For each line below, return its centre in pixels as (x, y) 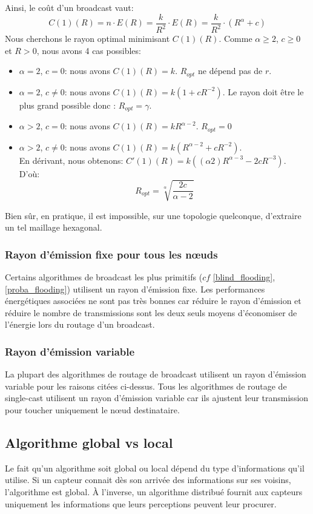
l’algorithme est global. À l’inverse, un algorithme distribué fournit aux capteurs (154, 492)
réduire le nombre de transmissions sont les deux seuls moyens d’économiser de (151, 312)
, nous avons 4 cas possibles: (89, 50)
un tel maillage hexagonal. (54, 227)
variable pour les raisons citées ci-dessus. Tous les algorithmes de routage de (146, 386)
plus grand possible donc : (68, 105)
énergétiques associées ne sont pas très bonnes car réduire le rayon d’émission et (153, 301)
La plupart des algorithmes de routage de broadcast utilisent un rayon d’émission (156, 374)
